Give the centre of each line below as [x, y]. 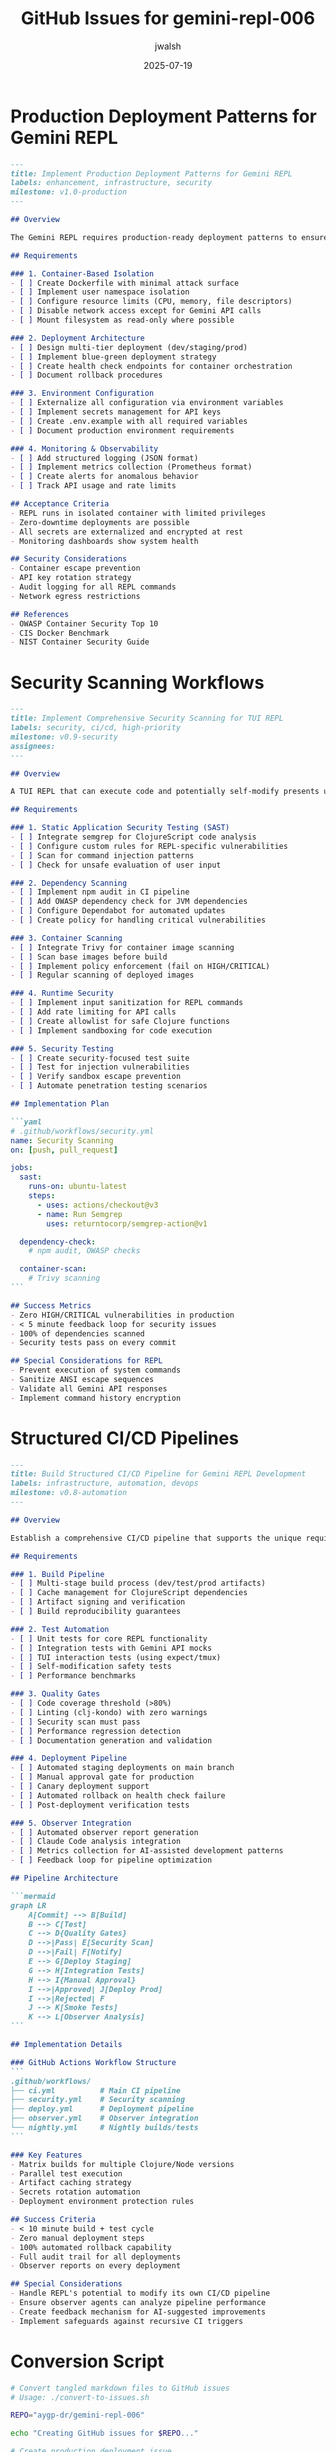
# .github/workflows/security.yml [82, 1131]
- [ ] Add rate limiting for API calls [93, 1012]
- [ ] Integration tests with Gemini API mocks [111, 1648]
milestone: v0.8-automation [69, 1493]
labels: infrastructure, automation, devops [104, 1483]
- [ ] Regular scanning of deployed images [102, 975]
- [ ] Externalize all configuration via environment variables [147, 403]
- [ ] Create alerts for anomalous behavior [104, 477]
